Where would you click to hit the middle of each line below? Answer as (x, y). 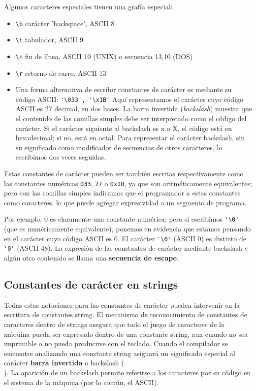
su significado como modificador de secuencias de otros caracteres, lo (119, 147)
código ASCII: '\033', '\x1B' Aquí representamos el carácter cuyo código (129, 99)
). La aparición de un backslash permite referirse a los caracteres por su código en (128, 372)
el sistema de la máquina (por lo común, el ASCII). (81, 382)
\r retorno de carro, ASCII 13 (61, 73)
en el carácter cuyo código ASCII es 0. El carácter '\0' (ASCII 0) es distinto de (125, 238)
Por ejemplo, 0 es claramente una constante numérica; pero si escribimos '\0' (122, 219)
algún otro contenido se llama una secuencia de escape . (91, 258)
